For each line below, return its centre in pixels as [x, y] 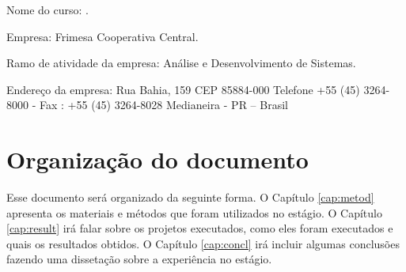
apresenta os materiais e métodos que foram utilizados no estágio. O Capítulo [194, 212]
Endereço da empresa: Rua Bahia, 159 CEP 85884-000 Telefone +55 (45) [183, 89]
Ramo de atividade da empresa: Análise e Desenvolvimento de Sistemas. [181, 63]
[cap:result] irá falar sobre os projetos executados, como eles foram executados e [200, 228]
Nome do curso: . [47, 9]
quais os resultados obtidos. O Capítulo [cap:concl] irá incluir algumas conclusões [203, 243]
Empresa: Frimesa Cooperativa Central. [102, 36]
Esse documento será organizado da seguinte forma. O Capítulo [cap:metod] [190, 197]
